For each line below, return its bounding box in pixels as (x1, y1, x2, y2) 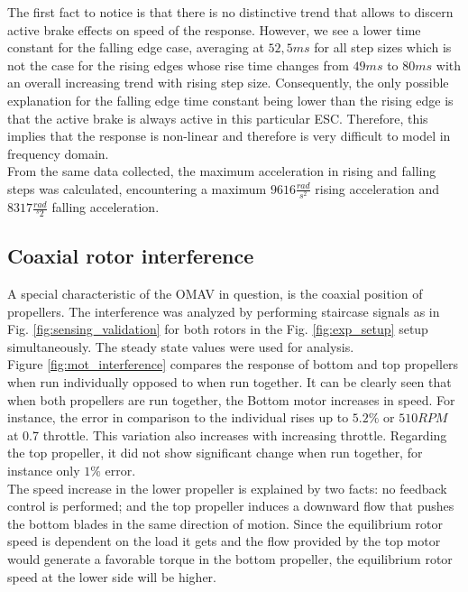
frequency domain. (7, 143, 109, 162)
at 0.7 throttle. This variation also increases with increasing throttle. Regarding (7, 425, 447, 444)
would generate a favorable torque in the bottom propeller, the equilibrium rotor (7, 550, 453, 569)
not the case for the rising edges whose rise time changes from (7, 55, 349, 74)
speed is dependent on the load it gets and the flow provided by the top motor (7, 532, 441, 550)
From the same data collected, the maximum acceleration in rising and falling (7, 162, 436, 180)
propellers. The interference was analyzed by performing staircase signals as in (7, 301, 440, 320)
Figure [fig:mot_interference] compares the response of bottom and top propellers (7, 355, 459, 374)
